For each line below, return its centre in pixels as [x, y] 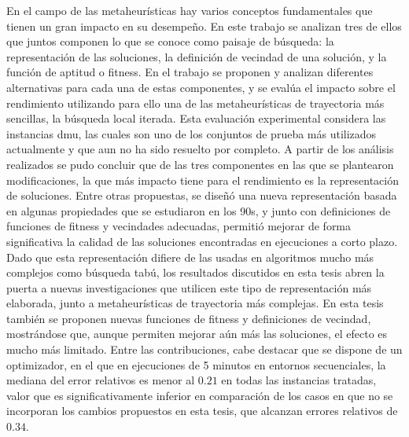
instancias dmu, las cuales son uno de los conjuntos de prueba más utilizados [192, 133]
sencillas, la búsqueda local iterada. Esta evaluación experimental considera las [196, 118]
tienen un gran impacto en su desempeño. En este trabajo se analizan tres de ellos [204, 26]
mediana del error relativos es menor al [101, 380]
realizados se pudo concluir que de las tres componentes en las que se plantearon [200, 164]
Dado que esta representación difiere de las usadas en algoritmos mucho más [190, 257]
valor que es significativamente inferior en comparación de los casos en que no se [200, 395]
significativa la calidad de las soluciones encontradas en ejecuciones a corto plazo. [202, 241]
